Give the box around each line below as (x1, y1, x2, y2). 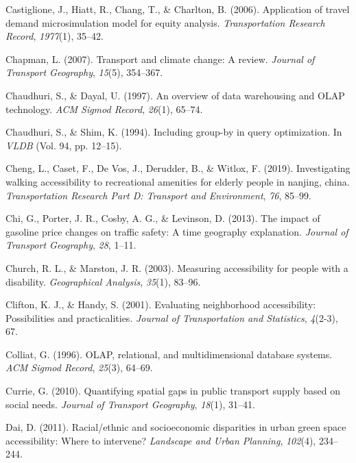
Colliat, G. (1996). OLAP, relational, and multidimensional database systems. (5, 347, 333, 361)
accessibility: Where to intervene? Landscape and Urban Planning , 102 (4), (5, 433, 316, 447)
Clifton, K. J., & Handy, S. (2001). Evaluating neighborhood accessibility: (5, 297, 316, 312)
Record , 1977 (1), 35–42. (5, 29, 104, 43)
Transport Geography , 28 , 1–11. (5, 238, 137, 252)
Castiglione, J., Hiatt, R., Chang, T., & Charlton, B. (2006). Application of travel (5, 2, 350, 16)
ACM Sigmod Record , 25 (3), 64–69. (5, 360, 153, 375)
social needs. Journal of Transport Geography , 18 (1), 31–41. (5, 397, 255, 411)
